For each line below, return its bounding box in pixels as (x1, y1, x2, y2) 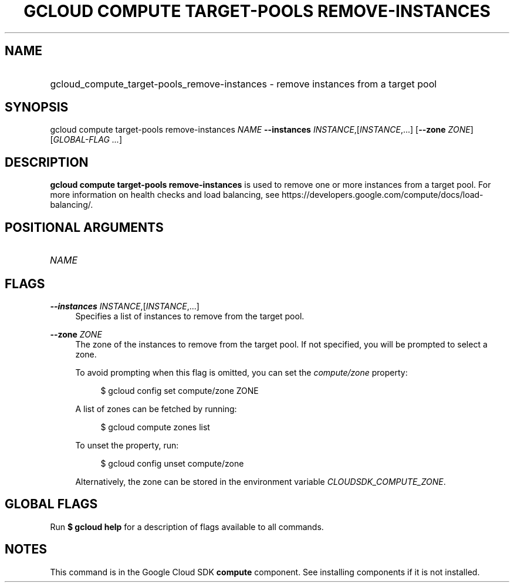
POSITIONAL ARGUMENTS (5, 220, 164, 235)
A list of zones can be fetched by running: (75, 403, 237, 414)
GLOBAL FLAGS (5, 497, 98, 512)
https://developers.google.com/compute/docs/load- (281, 190, 483, 200)
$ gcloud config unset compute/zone (100, 458, 244, 468)
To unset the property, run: (75, 440, 179, 450)
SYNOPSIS (5, 100, 69, 115)
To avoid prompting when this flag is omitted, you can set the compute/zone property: (75, 367, 408, 377)
